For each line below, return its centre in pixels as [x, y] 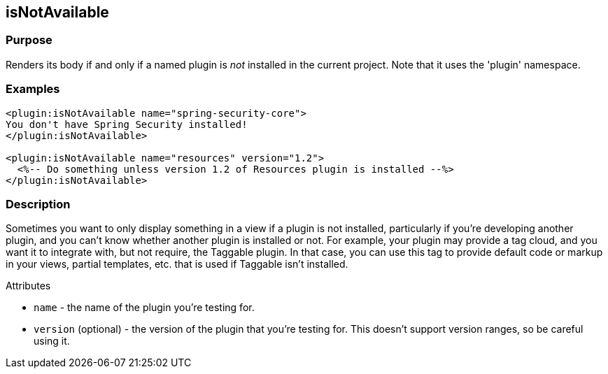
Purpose [29, 40]
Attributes [28, 286]
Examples [33, 89]
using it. [52, 341]
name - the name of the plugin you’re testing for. [144, 308]
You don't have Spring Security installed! [127, 124]
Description [38, 204]
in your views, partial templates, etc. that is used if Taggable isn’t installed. [177, 264]
